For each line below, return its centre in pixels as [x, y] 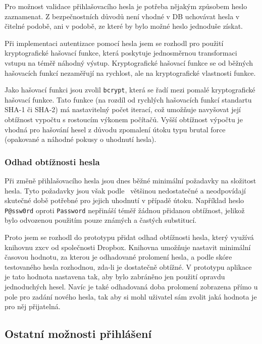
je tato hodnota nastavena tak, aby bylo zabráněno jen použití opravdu [115, 277]
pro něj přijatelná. [33, 306]
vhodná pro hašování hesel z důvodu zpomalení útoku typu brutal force [115, 129]
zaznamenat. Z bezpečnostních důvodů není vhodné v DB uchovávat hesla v [122, 16]
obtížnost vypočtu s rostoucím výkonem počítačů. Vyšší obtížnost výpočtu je [124, 119]
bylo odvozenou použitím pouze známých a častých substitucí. [101, 220]
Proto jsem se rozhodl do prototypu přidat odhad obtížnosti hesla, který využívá [129, 237]
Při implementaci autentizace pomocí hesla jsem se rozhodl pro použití [114, 43]
